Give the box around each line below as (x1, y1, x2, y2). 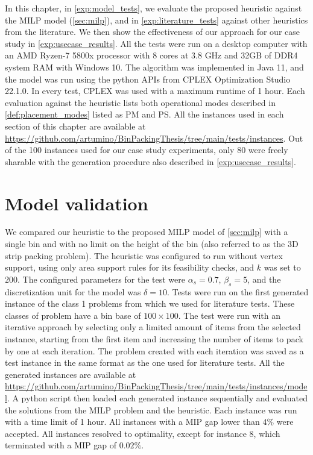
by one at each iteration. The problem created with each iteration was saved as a (5, 344, 304, 357)
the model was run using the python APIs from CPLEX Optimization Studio (5, 72, 291, 85)
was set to (264, 261, 301, 274)
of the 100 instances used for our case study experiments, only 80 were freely (5, 143, 288, 156)
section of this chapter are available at (5, 119, 146, 132)
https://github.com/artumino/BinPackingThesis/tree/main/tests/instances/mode (5, 380, 308, 392)
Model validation (5, 190, 148, 215)
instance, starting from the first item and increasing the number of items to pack (5, 332, 303, 345)
